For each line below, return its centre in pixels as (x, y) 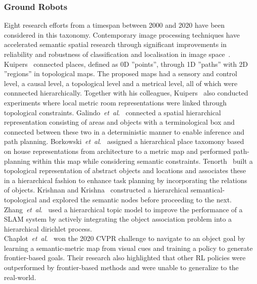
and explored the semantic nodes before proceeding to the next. (135, 199)
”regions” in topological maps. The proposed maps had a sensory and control (121, 73)
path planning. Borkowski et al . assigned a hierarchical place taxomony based (124, 141)
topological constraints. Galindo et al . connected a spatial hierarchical (112, 112)
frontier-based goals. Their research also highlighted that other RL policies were (125, 258)
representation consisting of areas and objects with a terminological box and (119, 122)
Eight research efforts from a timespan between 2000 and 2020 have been (114, 25)
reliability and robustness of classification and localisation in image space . (117, 54)
